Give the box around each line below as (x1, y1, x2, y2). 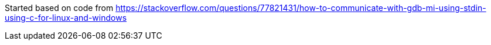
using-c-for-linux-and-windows (5, 13, 127, 22)
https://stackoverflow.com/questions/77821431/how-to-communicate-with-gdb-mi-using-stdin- (115, 3, 486, 13)
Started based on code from (5, 3, 114, 13)
